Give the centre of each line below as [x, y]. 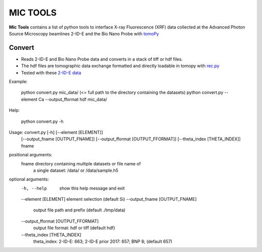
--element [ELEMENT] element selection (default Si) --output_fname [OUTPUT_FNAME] [109, 199]
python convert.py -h [42, 121]
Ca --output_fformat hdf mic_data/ [73, 99]
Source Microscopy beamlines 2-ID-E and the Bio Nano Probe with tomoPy [84, 33]
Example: [18, 82]
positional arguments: [31, 155]
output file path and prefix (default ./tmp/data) [79, 210]
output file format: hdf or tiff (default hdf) [74, 228]
